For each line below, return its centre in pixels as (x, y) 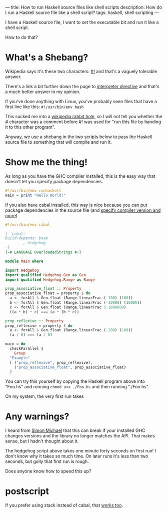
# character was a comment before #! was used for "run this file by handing (83, 122)
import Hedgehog (22, 270)
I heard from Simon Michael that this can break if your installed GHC (75, 430)
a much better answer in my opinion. (43, 92)
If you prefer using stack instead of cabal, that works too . (64, 505)
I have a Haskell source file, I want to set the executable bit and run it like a (82, 22)
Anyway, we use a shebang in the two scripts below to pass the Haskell (79, 137)
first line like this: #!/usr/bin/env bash (44, 107)
